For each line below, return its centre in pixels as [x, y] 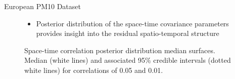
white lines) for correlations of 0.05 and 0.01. [94, 70]
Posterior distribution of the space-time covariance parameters [132, 23]
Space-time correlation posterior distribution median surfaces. [120, 50]
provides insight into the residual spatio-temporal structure [128, 33]
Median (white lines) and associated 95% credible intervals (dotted [128, 60]
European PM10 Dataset [42, 6]
